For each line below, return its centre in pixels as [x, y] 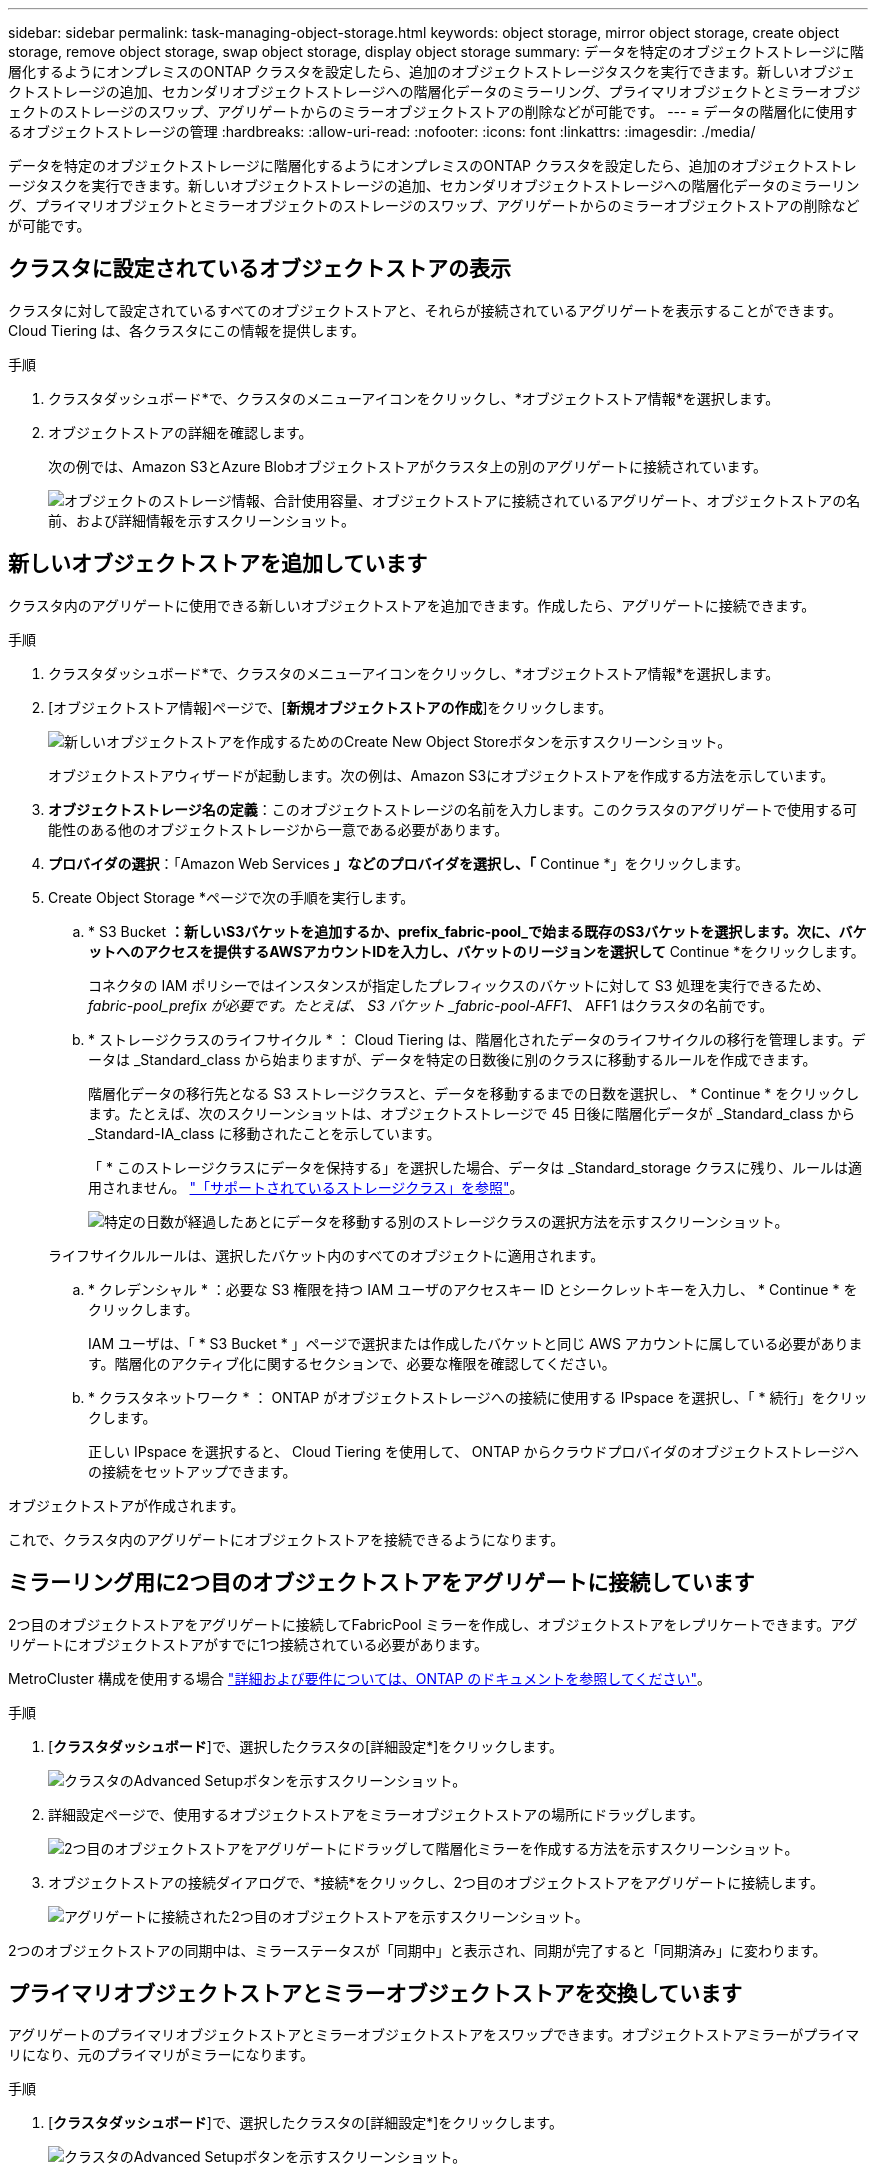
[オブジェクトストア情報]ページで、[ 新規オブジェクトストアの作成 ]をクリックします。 [330, 707]
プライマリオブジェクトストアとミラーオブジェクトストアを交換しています [375, 1993]
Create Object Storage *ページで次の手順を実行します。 [231, 897]
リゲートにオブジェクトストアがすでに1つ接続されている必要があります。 [248, 1644]
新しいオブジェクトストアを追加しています [218, 564]
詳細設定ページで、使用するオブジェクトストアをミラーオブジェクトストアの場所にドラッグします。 [376, 1814]
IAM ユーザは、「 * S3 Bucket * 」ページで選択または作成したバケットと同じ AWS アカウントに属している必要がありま [475, 1343]
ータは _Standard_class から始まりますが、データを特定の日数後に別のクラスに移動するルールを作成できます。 [452, 1059]
